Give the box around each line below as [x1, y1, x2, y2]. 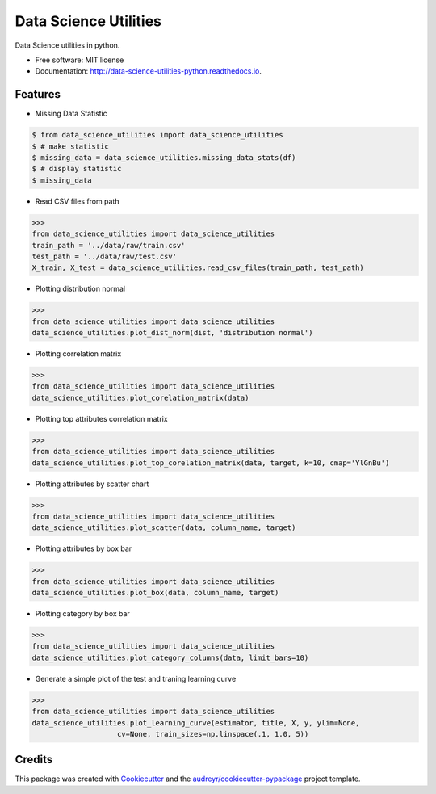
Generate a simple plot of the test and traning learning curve [35, 674, 237, 683]
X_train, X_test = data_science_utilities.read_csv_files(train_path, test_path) [31, 263, 365, 272]
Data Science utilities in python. [15, 40, 120, 50]
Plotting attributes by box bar [35, 544, 132, 553]
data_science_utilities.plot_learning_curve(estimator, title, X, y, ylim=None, [31, 718, 360, 727]
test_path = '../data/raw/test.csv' [31, 251, 178, 261]
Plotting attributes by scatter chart [35, 479, 149, 489]
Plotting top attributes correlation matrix [35, 414, 169, 423]
